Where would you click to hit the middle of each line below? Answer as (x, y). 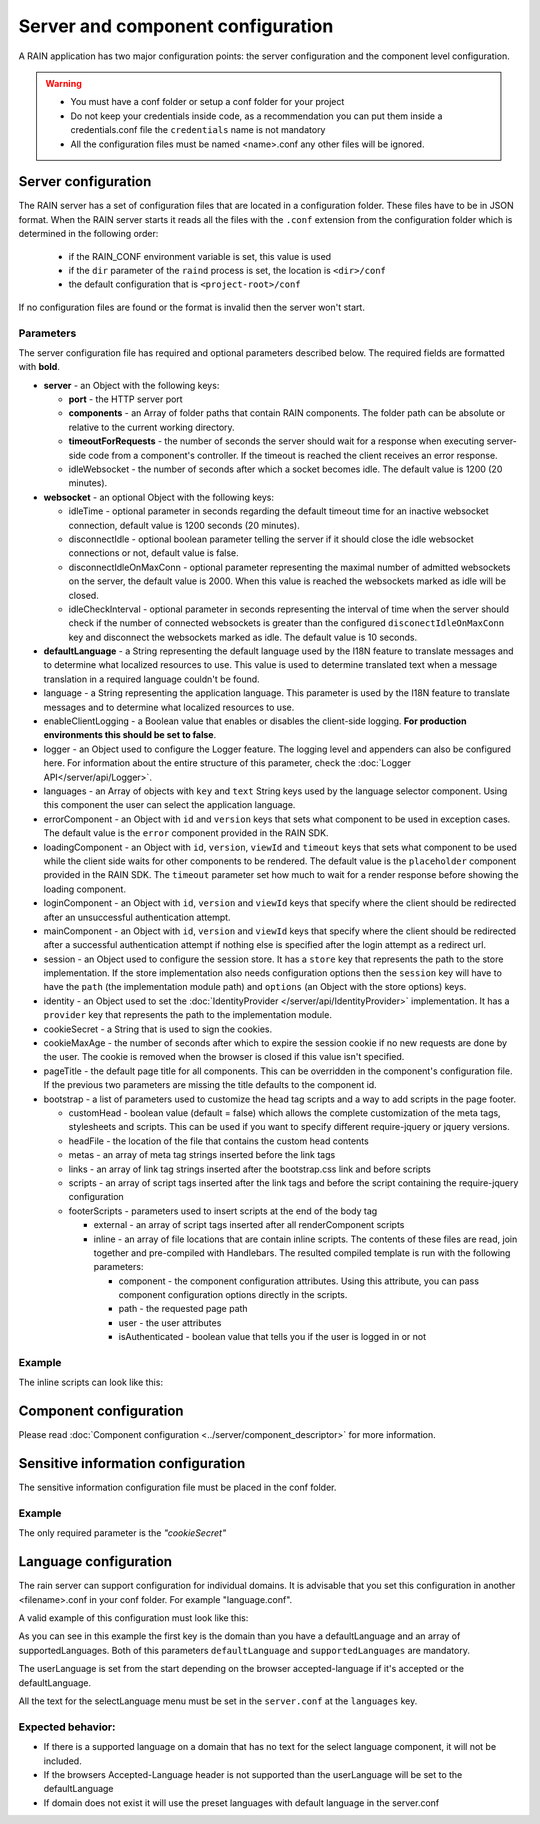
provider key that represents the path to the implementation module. (187, 1015)
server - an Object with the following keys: (131, 385)
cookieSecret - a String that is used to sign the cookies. (158, 1029)
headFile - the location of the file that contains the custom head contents (218, 1141)
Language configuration (95, 1561)
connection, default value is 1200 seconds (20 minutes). (184, 525)
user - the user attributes (170, 1322)
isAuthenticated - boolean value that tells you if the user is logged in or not (272, 1337)
